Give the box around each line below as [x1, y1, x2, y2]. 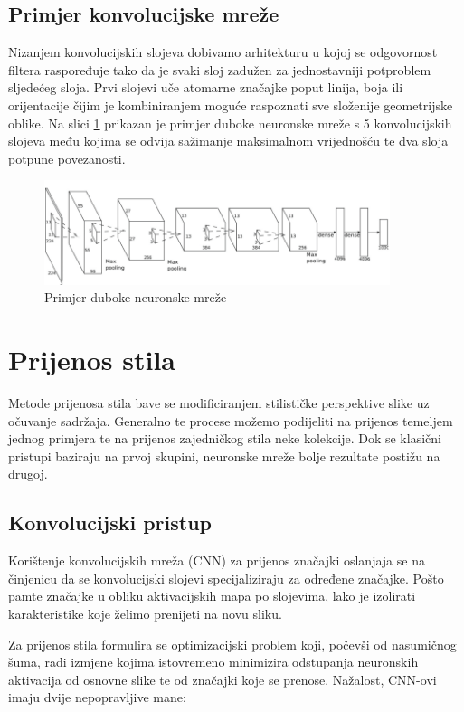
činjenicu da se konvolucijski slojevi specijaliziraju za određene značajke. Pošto [8, 568, 444, 587]
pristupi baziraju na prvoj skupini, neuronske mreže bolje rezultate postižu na [8, 446, 440, 465]
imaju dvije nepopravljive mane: [8, 688, 186, 707]
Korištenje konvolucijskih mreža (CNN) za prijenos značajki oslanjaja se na [8, 551, 425, 570]
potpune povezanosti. [8, 148, 126, 167]
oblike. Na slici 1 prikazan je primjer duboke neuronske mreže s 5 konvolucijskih [8, 113, 452, 132]
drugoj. [8, 464, 48, 483]
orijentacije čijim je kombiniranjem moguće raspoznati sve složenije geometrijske [8, 95, 453, 114]
